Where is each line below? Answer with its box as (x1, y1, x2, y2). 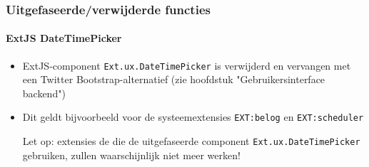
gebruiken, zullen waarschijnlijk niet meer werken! (22, 147, 241, 162)
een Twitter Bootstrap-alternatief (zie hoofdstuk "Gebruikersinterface (22, 72, 325, 87)
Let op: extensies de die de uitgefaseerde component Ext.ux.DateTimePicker (22, 134, 360, 149)
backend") (22, 85, 66, 100)
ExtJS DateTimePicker (6, 31, 122, 45)
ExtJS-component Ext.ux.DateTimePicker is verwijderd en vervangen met (22, 58, 351, 72)
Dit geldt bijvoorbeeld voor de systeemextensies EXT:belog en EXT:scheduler (22, 109, 364, 124)
